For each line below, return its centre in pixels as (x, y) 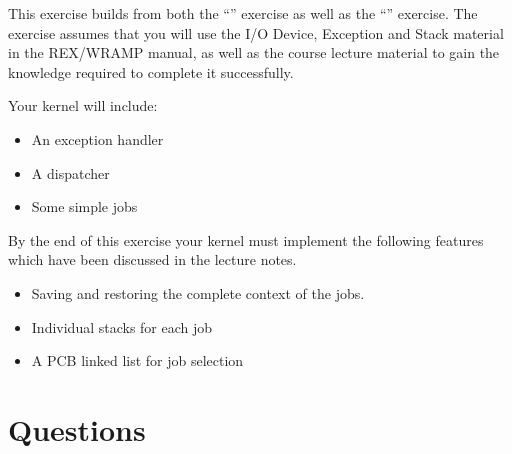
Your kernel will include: (83, 105)
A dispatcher (70, 172)
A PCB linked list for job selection (137, 360)
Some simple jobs (84, 206)
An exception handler (97, 138)
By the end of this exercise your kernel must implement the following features (246, 239)
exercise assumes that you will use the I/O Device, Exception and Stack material (256, 32)
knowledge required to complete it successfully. (151, 71)
